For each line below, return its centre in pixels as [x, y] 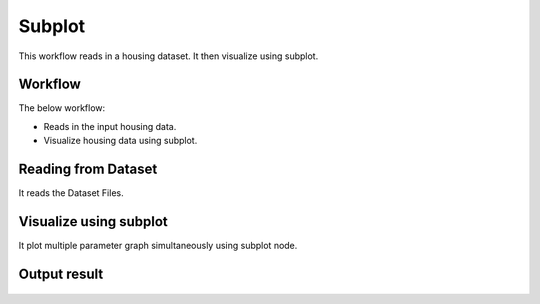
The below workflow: [62, 108]
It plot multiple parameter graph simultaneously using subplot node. [158, 246]
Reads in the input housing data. [110, 126]
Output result [61, 273]
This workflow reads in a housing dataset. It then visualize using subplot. [168, 56]
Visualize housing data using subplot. [120, 141]
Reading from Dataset [88, 169]
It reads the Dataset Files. [71, 193]
